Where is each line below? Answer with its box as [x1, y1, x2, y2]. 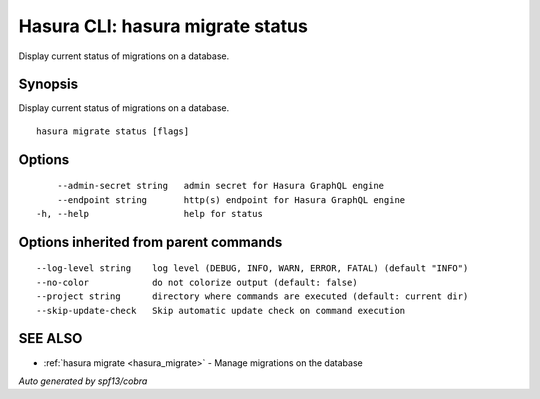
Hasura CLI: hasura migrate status [18, 15, 309, 37]
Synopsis [18, 76, 79, 93]
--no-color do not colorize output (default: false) [36, 276, 359, 288]
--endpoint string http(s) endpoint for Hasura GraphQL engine [56, 194, 406, 205]
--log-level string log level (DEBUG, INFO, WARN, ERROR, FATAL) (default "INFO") [36, 263, 469, 274]
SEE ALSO [18, 330, 83, 347]
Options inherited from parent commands [18, 233, 283, 250]
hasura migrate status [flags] [36, 125, 190, 137]
